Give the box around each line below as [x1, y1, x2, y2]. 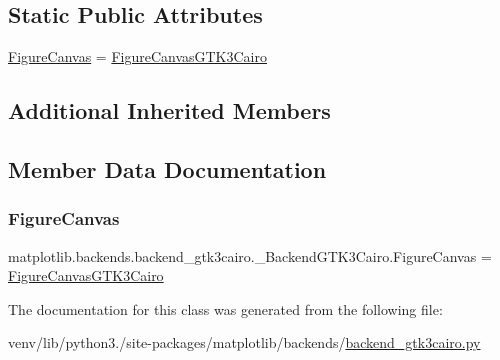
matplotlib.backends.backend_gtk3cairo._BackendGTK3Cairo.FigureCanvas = [8, 245, 492, 266]
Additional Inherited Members [8, 95, 331, 126]
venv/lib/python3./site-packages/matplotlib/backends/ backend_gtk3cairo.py [8, 332, 481, 353]
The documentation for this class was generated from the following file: [8, 298, 443, 319]
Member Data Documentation [8, 153, 327, 184]
